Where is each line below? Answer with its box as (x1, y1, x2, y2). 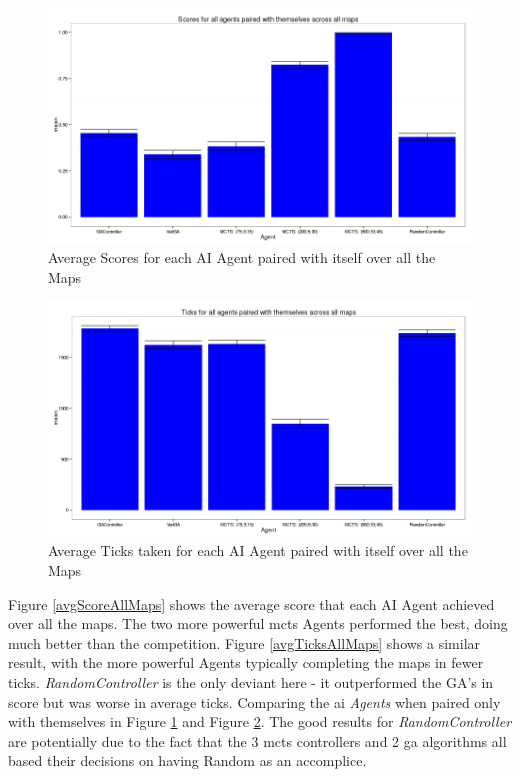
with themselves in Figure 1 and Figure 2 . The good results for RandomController (8, 711, 512, 732)
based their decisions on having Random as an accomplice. (8, 750, 367, 771)
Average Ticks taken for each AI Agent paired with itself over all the (48, 540, 468, 561)
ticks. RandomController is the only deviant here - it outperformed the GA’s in (8, 672, 494, 693)
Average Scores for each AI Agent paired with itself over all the (48, 247, 436, 268)
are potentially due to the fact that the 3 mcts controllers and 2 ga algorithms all (8, 730, 507, 751)
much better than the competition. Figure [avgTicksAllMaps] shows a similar (8, 632, 481, 653)
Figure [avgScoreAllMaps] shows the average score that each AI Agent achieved (8, 593, 495, 614)
